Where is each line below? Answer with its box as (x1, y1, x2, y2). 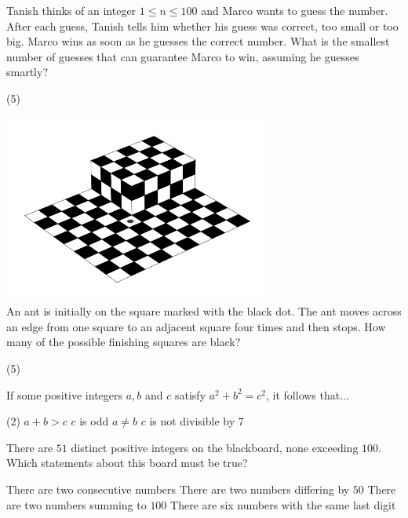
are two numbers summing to (6, 496, 147, 513)
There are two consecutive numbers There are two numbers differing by (6, 480, 350, 497)
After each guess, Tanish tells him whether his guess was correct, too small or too (6, 17, 399, 34)
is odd (79, 413, 109, 429)
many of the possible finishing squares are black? (6, 334, 241, 350)
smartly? (6, 64, 49, 80)
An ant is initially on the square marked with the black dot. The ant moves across (6, 303, 402, 319)
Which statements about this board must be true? (6, 454, 248, 471)
